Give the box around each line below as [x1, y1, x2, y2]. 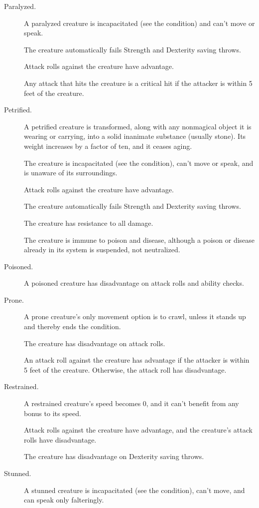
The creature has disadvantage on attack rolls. [24, 338, 165, 348]
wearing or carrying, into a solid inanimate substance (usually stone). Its [24, 131, 246, 141]
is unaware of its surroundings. [24, 167, 118, 178]
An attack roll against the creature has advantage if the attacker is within [24, 355, 250, 365]
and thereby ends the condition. [24, 321, 121, 332]
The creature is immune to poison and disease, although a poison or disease [24, 234, 255, 245]
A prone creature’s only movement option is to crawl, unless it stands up [24, 311, 246, 322]
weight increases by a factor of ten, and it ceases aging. [24, 140, 192, 151]
